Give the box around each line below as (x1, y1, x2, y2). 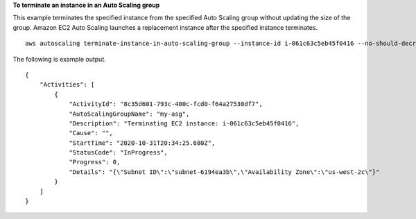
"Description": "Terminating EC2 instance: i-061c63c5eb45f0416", (69, 119, 300, 128)
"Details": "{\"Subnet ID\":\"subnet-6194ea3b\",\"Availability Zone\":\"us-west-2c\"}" (69, 168, 380, 176)
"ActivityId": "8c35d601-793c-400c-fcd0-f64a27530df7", (69, 100, 263, 108)
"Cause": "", (69, 129, 114, 137)
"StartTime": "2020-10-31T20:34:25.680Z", (69, 139, 216, 147)
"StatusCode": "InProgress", (69, 149, 168, 157)
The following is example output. (12, 55, 107, 63)
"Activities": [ (39, 80, 95, 89)
